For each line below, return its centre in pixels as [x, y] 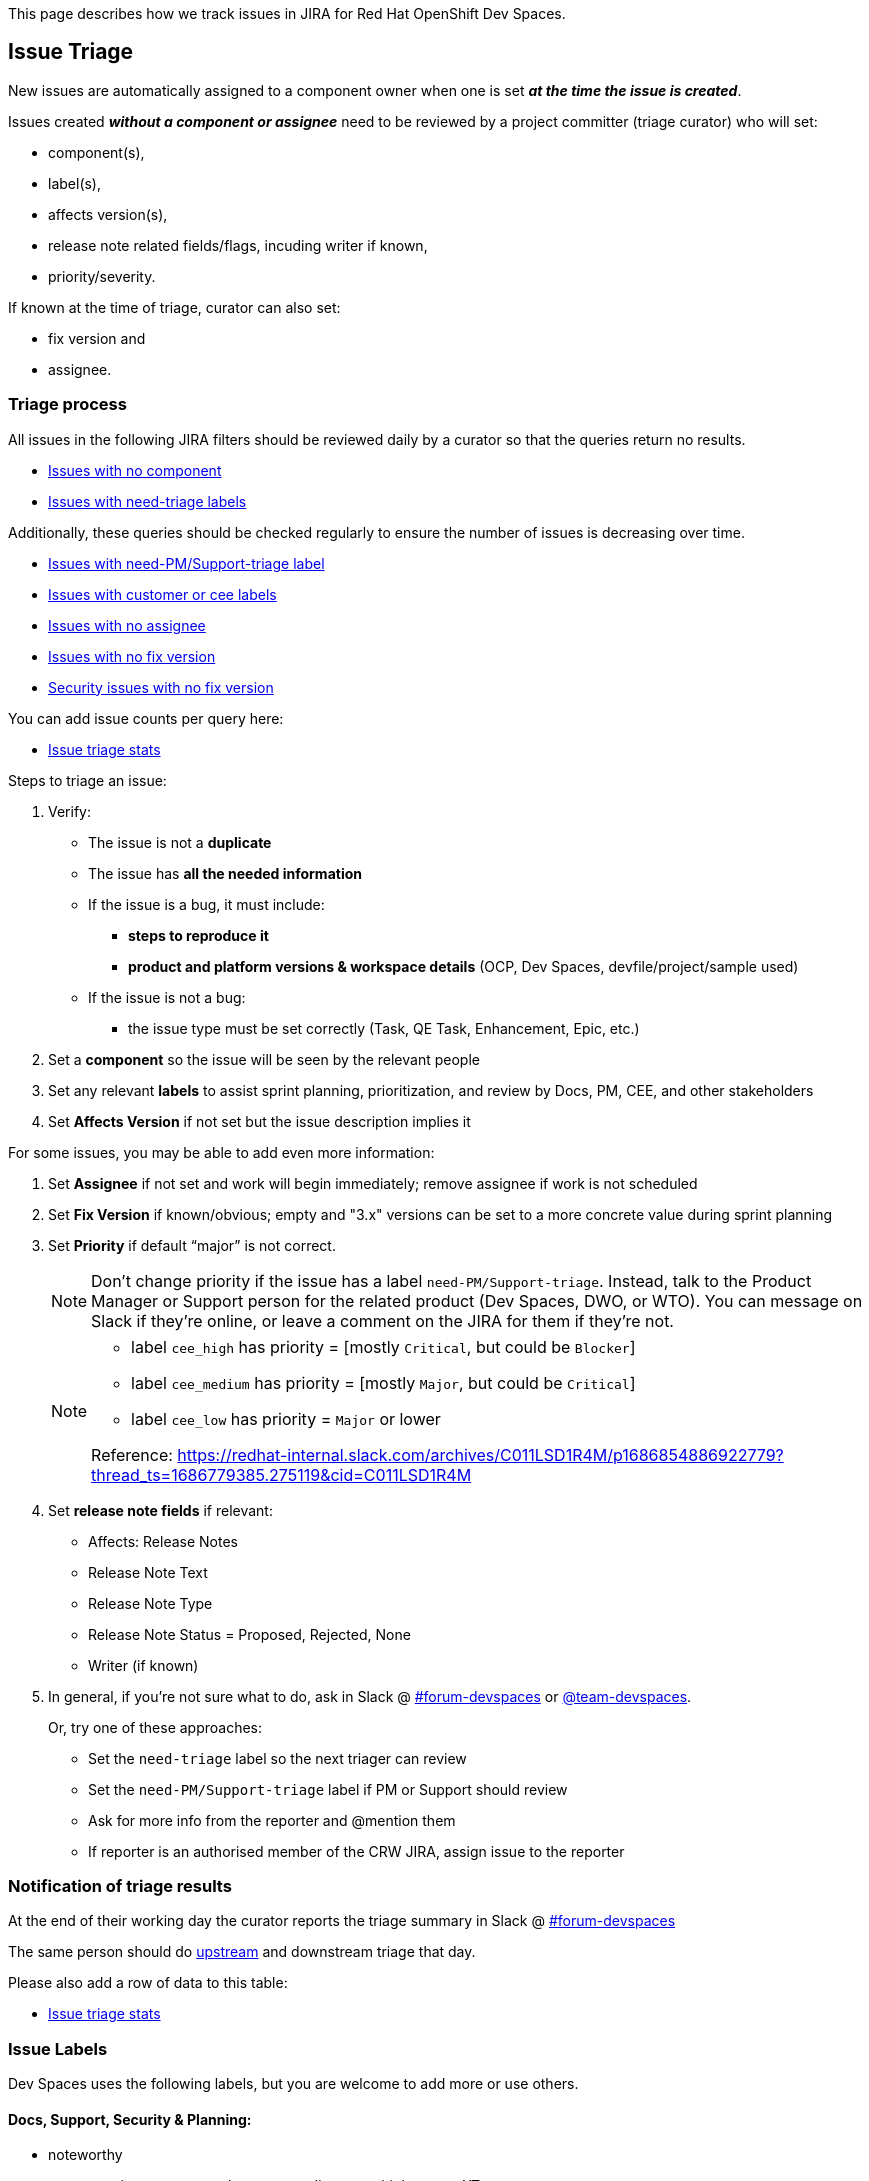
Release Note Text [148, 1572]
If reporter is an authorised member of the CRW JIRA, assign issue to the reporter [356, 1851]
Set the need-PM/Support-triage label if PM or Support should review [328, 1789]
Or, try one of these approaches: [155, 1727]
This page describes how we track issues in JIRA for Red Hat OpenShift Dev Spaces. [287, 13]
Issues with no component [135, 470]
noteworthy [85, 2155]
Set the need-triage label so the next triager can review [277, 1758]
